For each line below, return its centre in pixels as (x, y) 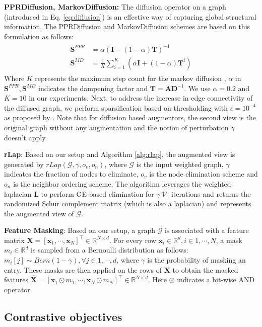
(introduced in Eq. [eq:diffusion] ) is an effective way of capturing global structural (130, 16)
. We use (197, 88)
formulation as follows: (39, 36)
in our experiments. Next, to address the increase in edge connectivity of (141, 98)
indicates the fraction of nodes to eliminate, (71, 174)
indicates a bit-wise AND (216, 279)
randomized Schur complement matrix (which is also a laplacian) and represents (128, 203)
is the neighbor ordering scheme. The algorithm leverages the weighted (122, 183)
